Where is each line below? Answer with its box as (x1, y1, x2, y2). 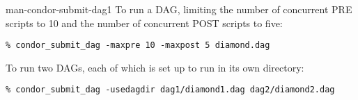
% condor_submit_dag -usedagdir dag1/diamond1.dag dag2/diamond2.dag (6, 85, 335, 95)
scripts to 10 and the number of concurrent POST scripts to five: (6, 15, 283, 30)
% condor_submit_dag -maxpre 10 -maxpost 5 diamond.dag (6, 40, 270, 51)
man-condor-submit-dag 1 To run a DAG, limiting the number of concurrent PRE (6, 2, 352, 16)
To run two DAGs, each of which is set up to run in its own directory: (6, 60, 304, 74)
